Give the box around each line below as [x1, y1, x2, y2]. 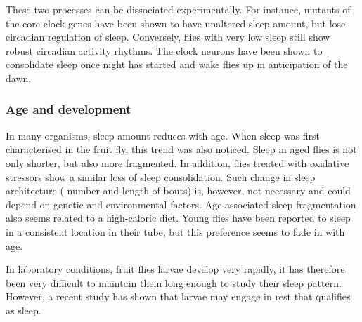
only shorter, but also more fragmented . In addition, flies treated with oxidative [6, 155, 349, 170]
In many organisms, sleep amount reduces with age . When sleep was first [6, 128, 321, 142]
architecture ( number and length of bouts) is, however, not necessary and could [6, 183, 351, 198]
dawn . [6, 70, 32, 85]
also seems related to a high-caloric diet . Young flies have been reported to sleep [6, 210, 351, 225]
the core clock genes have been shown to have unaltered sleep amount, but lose [6, 15, 346, 30]
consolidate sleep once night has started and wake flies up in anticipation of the [6, 57, 348, 72]
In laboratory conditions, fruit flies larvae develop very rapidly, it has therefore [6, 262, 345, 276]
